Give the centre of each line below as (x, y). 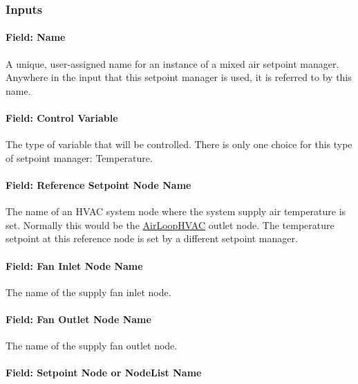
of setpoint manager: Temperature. (79, 157)
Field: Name (36, 37)
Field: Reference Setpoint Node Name (98, 185)
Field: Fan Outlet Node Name (78, 319)
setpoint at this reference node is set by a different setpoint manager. (152, 238)
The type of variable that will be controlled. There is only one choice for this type (179, 144)
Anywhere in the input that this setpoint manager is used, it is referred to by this (179, 77)
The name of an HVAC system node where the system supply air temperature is (176, 211)
